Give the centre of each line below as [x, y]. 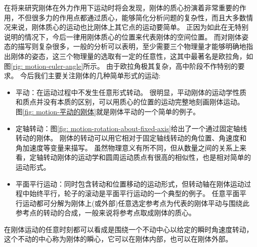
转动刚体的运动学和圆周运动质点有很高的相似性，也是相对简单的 [147, 157]
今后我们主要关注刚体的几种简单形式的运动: [90, 75]
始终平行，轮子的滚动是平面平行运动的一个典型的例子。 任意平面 [134, 193]
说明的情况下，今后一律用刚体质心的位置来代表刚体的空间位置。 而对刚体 [123, 36]
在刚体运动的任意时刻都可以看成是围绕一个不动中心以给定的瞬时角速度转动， [128, 229]
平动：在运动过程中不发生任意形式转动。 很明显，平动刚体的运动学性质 [131, 92]
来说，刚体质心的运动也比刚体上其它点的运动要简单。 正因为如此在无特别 [129, 27]
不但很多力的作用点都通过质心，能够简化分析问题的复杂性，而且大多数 [132, 17]
